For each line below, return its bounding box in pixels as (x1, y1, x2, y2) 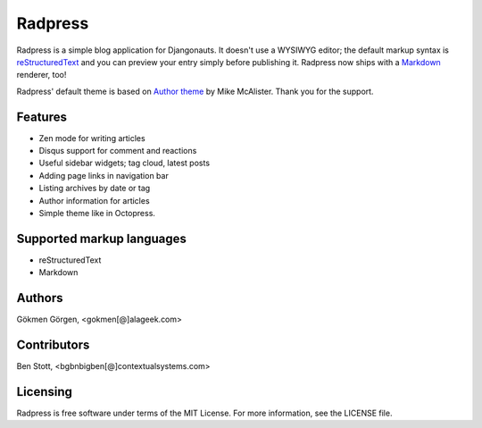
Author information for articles (38, 195, 151, 206)
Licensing (16, 384, 73, 399)
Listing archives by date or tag (38, 183, 151, 194)
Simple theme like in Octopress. (38, 207, 156, 218)
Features (16, 109, 67, 124)
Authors (16, 290, 63, 306)
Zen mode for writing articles (38, 132, 146, 143)
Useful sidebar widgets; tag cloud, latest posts (38, 157, 210, 169)
